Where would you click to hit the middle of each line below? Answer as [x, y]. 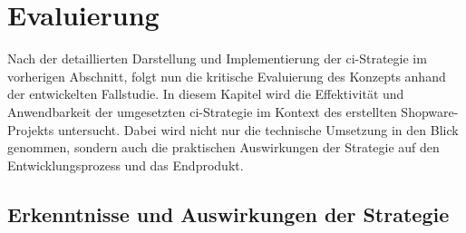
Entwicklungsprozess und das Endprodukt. [126, 165]
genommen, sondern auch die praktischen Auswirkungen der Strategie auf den [223, 147]
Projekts [31, 129]
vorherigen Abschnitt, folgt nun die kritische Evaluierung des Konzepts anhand [227, 76]
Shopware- [430, 111]
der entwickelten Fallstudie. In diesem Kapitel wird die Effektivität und [206, 94]
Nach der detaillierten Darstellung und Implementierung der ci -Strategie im [217, 58]
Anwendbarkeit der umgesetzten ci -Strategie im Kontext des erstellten [202, 111]
